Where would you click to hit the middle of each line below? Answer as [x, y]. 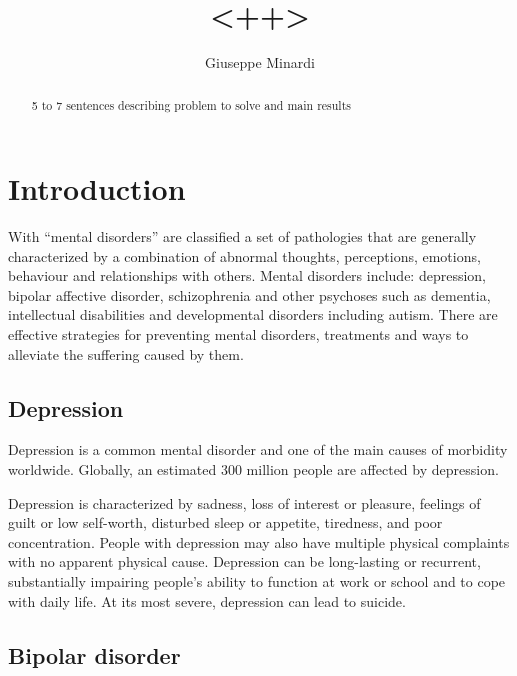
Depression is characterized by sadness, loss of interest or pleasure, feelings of [244, 502]
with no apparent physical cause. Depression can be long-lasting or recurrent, [244, 561]
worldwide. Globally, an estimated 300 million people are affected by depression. [253, 469]
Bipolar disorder [94, 654]
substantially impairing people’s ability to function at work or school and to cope [257, 581]
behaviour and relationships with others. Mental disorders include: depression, [247, 275]
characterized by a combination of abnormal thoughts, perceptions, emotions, [244, 255]
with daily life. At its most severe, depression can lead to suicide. [207, 600]
